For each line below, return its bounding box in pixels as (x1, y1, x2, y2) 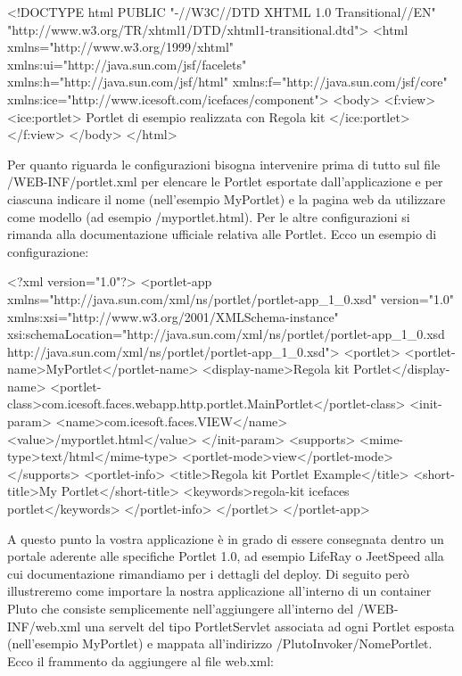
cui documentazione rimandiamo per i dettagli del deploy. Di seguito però (7, 564, 409, 582)
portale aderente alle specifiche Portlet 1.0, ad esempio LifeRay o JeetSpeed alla (7, 547, 444, 565)
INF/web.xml (7, 616, 81, 635)
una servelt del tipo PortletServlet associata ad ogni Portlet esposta (84, 616, 455, 635)
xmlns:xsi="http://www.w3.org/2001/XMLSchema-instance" (7, 307, 339, 326)
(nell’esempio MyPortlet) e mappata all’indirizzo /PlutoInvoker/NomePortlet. (7, 634, 433, 653)
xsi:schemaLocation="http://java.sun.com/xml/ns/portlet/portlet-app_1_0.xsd (7, 325, 445, 343)
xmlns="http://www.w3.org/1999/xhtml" (7, 37, 235, 56)
